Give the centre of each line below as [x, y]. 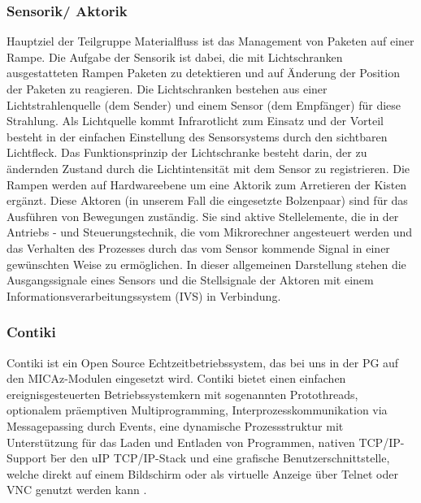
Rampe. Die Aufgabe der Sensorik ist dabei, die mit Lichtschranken [175, 56]
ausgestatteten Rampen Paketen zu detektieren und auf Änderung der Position [203, 73]
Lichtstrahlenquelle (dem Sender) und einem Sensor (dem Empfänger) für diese [204, 104]
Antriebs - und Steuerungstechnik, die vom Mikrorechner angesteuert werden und [210, 232]
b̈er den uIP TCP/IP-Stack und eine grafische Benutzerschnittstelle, [220, 458]
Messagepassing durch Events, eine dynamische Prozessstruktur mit [175, 425]
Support [27, 458]
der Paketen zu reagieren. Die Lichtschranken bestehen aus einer [167, 89]
